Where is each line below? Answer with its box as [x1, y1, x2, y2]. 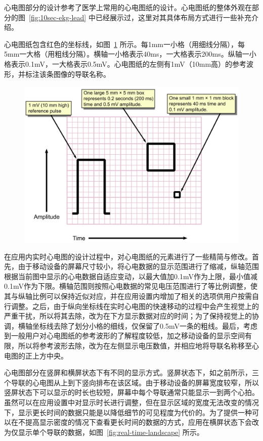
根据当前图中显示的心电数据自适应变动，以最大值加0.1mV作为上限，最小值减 [4, 271, 257, 281]
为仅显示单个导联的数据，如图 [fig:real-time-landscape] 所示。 [4, 426, 204, 437]
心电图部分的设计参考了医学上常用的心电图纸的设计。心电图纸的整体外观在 [4, 2, 252, 12]
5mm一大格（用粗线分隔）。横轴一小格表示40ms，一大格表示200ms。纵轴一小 [4, 49, 256, 59]
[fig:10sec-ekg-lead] [29, 12, 86, 22]
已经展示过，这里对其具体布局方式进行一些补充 [95, 12, 251, 22]
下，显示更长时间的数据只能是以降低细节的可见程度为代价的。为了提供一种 [4, 407, 252, 417]
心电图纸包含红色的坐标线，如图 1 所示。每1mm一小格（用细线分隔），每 [4, 38, 245, 49]
